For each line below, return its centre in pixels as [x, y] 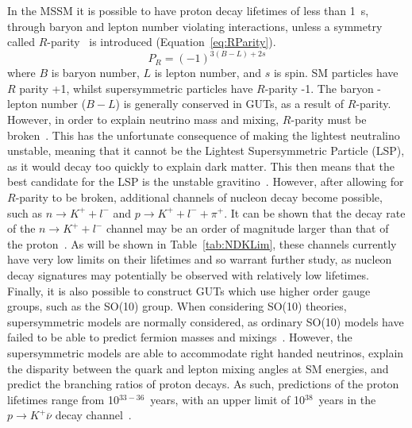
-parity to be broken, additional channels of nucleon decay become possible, [199, 197]
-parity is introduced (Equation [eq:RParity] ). [162, 42]
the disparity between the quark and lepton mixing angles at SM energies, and [198, 368]
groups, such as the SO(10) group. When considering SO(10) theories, [177, 306]
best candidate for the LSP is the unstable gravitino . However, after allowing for [206, 181]
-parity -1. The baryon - [323, 88]
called [21, 42]
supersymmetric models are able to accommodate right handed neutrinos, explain [206, 352]
